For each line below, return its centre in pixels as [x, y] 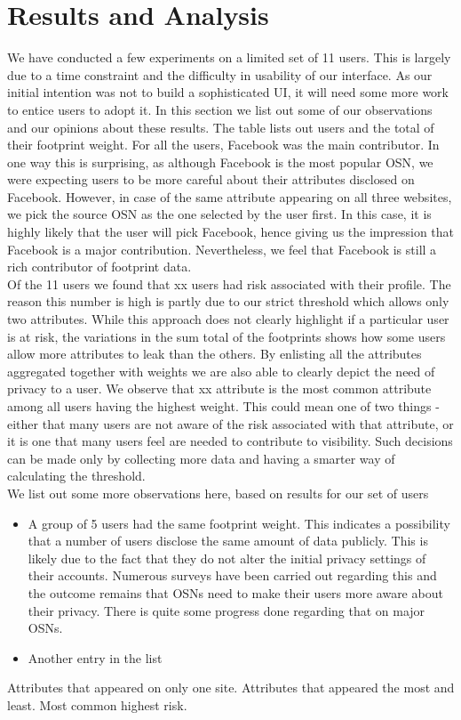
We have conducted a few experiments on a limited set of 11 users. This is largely [229, 57]
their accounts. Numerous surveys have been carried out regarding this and [232, 575]
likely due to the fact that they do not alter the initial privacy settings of [227, 558]
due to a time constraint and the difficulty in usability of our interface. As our [220, 74]
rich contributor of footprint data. [99, 267]
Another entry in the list [95, 657]
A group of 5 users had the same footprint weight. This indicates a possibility [239, 523]
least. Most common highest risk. [97, 704]
